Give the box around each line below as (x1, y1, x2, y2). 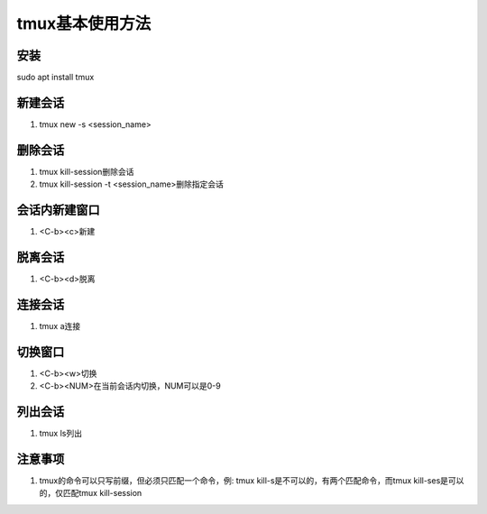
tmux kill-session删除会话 (39, 166, 134, 177)
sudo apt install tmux (16, 72, 95, 83)
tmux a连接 (39, 320, 81, 331)
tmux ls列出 (39, 428, 83, 439)
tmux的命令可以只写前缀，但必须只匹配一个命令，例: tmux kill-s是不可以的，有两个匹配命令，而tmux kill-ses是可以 (39, 475, 464, 486)
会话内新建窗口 (16, 203, 100, 218)
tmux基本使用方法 (16, 14, 152, 33)
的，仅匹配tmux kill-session (39, 488, 142, 499)
